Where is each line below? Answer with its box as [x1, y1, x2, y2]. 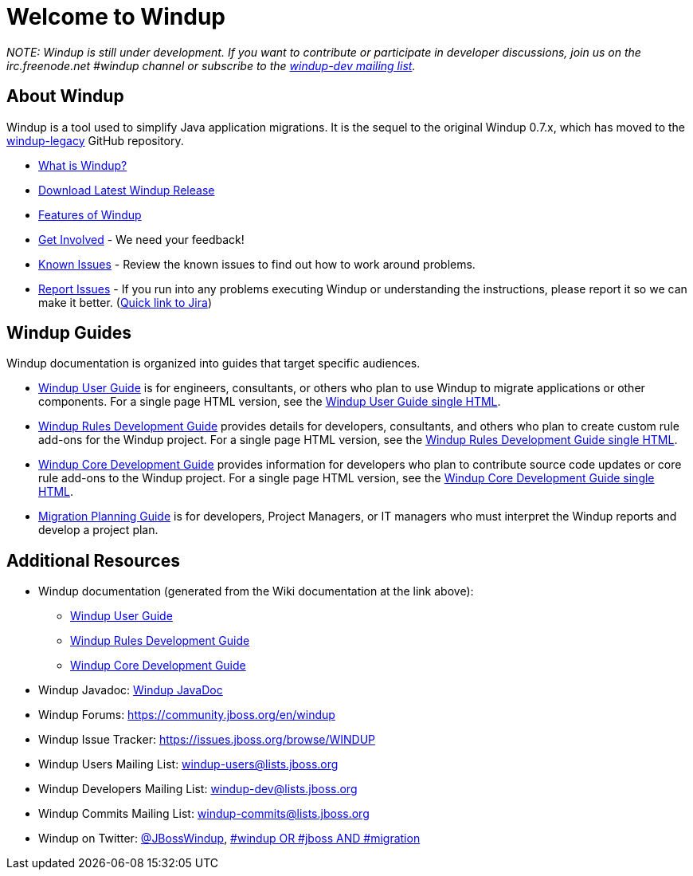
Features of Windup [38, 207, 142, 222]
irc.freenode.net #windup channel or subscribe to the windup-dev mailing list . [6, 58, 416, 73]
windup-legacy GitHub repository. [6, 133, 184, 147]
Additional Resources [6, 550, 180, 571]
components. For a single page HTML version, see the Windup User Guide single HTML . [38, 395, 501, 409]
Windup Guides [6, 323, 132, 344]
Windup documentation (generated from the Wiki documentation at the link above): [38, 584, 474, 599]
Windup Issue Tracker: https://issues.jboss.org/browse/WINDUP [38, 733, 376, 747]
